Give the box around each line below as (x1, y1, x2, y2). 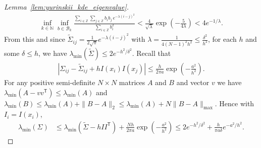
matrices (119, 77, 145, 87)
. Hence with (215, 98, 254, 108)
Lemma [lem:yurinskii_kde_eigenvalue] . (4, 2, 129, 12)
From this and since (4, 34, 65, 44)
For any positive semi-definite (4, 77, 95, 87)
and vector (176, 77, 210, 87)
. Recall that (132, 47, 171, 58)
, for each (207, 34, 237, 44)
